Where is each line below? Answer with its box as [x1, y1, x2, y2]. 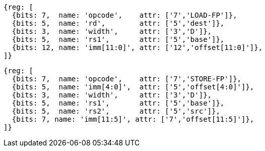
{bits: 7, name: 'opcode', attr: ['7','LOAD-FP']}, [12, 11, 237, 19]
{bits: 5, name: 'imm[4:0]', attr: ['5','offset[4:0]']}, [12, 83, 254, 91]
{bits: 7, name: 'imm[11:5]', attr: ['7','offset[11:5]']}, [12, 115, 254, 123]
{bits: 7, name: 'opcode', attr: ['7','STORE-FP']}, [12, 75, 242, 83]
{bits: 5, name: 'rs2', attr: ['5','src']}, [12, 107, 220, 115]
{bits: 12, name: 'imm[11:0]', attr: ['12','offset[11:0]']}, [12, 43, 263, 52]
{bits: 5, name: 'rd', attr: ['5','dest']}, [12, 19, 225, 27]
